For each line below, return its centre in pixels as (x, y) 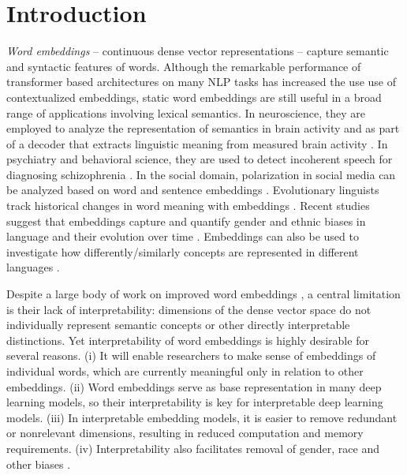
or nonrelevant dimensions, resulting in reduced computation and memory (185, 433)
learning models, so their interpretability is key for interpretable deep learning (195, 402)
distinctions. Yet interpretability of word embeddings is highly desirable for (188, 340)
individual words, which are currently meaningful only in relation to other (185, 371)
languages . (33, 267)
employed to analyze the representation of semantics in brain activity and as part (203, 128)
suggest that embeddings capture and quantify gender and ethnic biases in (186, 221)
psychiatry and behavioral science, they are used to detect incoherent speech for (200, 159)
